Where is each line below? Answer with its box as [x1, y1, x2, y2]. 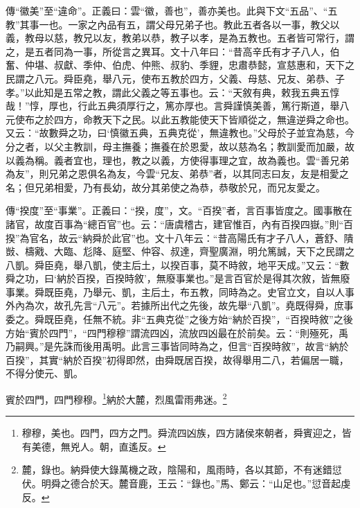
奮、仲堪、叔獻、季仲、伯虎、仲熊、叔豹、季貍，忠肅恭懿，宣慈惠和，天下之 [6, 58, 354, 72]
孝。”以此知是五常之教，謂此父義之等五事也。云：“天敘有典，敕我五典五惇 [6, 85, 340, 99]
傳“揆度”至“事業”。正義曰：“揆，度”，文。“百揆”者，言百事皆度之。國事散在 [6, 203, 352, 218]
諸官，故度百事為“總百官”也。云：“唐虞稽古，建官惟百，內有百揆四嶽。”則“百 [6, 216, 354, 231]
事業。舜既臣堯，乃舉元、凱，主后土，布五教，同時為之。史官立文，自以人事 [6, 284, 354, 299]
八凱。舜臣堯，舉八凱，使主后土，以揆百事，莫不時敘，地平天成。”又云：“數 [6, 257, 350, 272]
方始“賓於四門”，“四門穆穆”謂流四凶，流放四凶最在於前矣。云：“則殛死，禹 [6, 325, 349, 340]
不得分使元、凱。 [6, 366, 83, 380]
